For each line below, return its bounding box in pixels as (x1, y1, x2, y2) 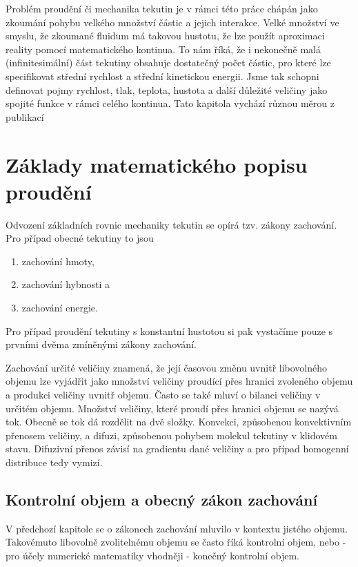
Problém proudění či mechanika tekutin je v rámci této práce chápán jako (6, 1, 318, 15)
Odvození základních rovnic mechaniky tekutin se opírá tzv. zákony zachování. (6, 217, 337, 231)
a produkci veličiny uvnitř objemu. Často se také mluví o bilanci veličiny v (6, 387, 321, 401)
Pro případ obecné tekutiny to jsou (6, 231, 154, 245)
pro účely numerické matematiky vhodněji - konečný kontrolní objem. (6, 548, 299, 562)
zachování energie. (21, 300, 98, 315)
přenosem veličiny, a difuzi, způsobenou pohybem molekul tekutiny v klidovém (6, 427, 337, 442)
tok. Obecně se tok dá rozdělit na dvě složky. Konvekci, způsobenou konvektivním (6, 414, 352, 429)
